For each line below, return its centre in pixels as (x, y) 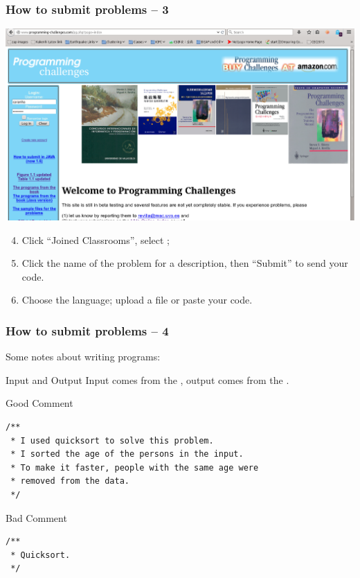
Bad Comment (36, 517)
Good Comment (39, 403)
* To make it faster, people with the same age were (135, 467)
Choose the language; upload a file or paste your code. (137, 300)
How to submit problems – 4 (87, 330)
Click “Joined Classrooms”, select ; (96, 239)
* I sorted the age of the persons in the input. (127, 454)
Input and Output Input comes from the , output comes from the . (147, 379)
